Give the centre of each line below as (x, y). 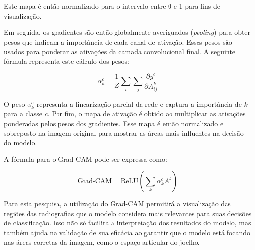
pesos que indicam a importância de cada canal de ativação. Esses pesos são (118, 42)
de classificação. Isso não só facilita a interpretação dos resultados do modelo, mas (127, 223)
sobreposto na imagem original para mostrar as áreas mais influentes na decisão (124, 133)
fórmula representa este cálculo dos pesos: (67, 61)
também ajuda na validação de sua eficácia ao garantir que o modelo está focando (127, 232)
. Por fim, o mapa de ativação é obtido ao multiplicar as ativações (146, 113)
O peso (14, 104)
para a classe (23, 113)
